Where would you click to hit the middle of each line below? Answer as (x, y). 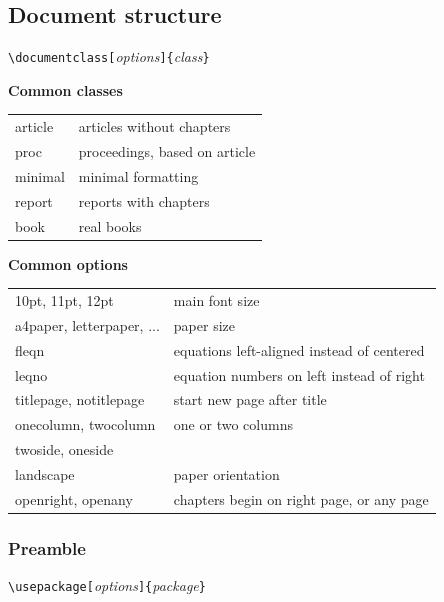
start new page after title (250, 399)
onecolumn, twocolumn (85, 424)
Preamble (47, 547)
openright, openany (74, 498)
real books (110, 225)
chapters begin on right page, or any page (301, 498)
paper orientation (226, 473)
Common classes (65, 89)
